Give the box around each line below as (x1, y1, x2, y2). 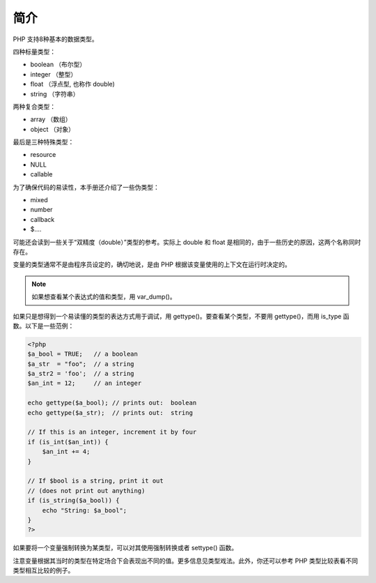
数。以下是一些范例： (13, 321, 75, 330)
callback (30, 215, 55, 223)
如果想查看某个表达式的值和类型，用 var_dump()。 (31, 293, 177, 301)
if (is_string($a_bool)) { (27, 497, 120, 505)
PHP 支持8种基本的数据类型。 (13, 35, 98, 43)
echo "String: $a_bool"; (42, 506, 127, 514)
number (30, 206, 53, 214)
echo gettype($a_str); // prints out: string (27, 409, 193, 416)
